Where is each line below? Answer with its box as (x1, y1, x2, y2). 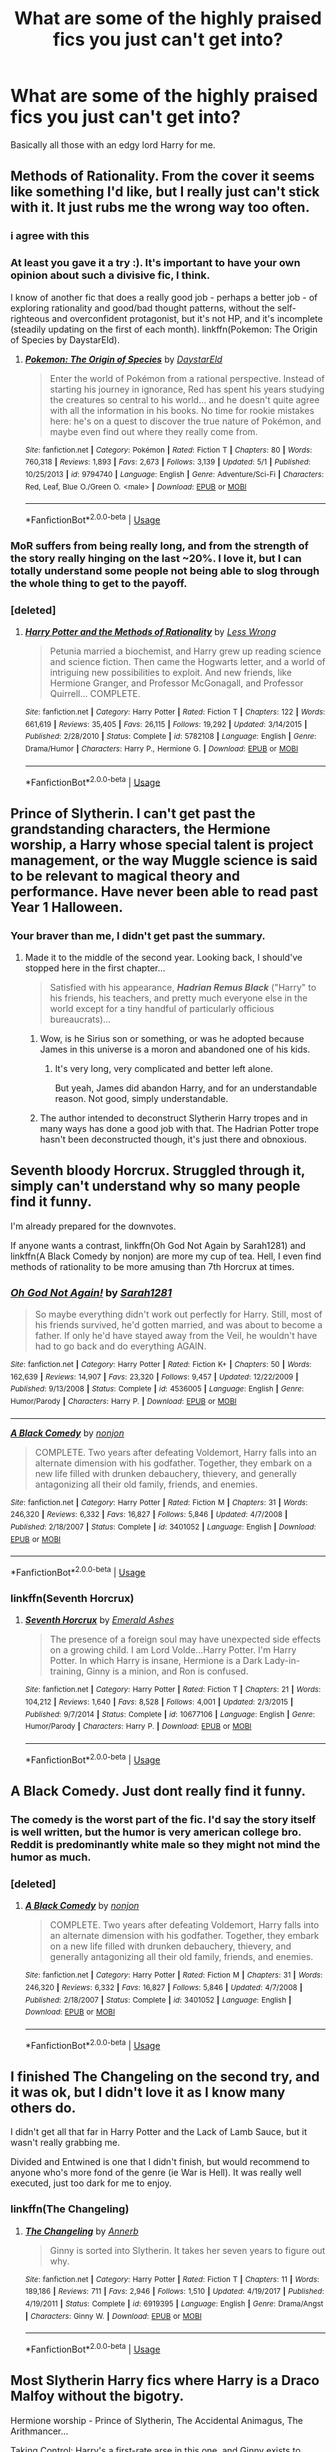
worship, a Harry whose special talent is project (10, 836, 314, 853)
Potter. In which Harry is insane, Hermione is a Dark (49, 1655, 263, 1667)
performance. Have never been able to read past (10, 883, 318, 900)
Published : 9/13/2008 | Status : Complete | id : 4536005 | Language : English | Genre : (10, 1384, 305, 1394)
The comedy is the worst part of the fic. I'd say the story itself (10, 1812, 317, 1826)
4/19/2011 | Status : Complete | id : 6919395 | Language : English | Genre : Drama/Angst (24, 2298, 324, 2309)
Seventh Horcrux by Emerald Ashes (24, 1614, 175, 1626)
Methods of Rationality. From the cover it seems (10, 168, 315, 185)
